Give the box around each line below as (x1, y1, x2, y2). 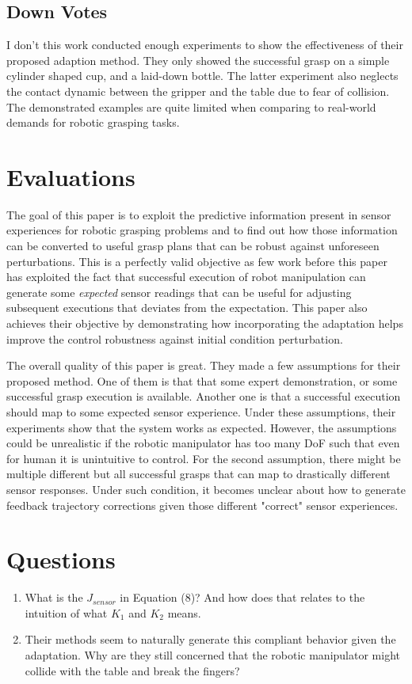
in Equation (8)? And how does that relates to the (120, 589, 365, 606)
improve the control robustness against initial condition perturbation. (6, 330, 343, 347)
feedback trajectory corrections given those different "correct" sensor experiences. (6, 496, 399, 513)
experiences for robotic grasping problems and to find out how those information (6, 222, 398, 238)
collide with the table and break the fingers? (25, 662, 240, 678)
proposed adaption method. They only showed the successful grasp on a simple (6, 51, 390, 68)
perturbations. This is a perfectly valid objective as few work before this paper (6, 253, 387, 269)
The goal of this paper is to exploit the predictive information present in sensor (6, 206, 391, 222)
